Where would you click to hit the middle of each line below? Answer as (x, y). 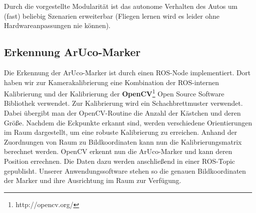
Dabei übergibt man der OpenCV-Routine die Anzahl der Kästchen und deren (122, 113)
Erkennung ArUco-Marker (72, 52)
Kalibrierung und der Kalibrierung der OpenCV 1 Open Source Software (114, 93)
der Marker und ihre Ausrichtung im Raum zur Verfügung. (93, 180)
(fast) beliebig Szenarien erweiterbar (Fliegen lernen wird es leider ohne (112, 15)
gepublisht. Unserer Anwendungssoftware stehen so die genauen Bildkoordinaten (125, 170)
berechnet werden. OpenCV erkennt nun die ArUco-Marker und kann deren (118, 151)
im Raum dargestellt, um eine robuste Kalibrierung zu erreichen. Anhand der (121, 132)
